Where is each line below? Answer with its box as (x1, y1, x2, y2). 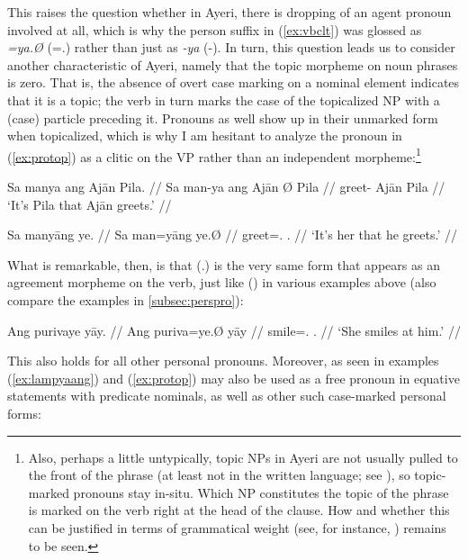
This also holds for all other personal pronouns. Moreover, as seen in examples (7, 351, 439, 370)
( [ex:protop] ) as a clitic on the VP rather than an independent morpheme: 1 (7, 144, 421, 166)
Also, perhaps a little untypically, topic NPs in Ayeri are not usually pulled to (28, 447, 458, 466)
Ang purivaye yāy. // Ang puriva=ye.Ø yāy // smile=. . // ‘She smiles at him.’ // (7, 321, 461, 339)
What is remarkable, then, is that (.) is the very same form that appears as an (7, 255, 440, 274)
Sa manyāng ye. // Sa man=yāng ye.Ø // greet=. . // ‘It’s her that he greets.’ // (7, 225, 457, 244)
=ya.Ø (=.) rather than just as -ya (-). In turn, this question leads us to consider (7, 38, 455, 57)
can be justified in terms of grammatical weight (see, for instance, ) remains (28, 518, 446, 537)
